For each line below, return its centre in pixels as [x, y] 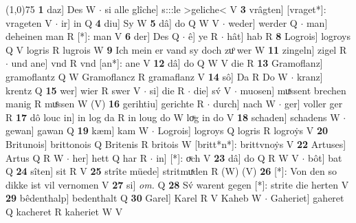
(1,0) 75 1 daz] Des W [51, 9]
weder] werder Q [263, 22]
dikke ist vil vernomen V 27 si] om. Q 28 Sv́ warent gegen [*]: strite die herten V [177, 184]
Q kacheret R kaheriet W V [64, 211]
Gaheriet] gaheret [307, 198]
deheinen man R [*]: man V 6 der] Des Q [92, 36]
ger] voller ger [314, 104]
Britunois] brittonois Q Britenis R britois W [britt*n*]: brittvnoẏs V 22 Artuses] [176, 144]
